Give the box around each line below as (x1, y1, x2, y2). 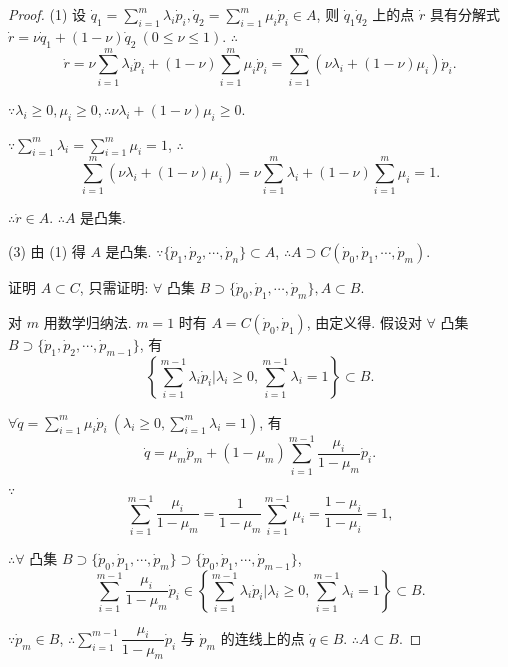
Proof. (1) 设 (8, 4, 87, 24)
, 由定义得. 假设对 (306, 311, 422, 332)
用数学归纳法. (43, 311, 132, 332)
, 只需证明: (79, 277, 149, 298)
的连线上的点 (220, 627, 305, 648)
